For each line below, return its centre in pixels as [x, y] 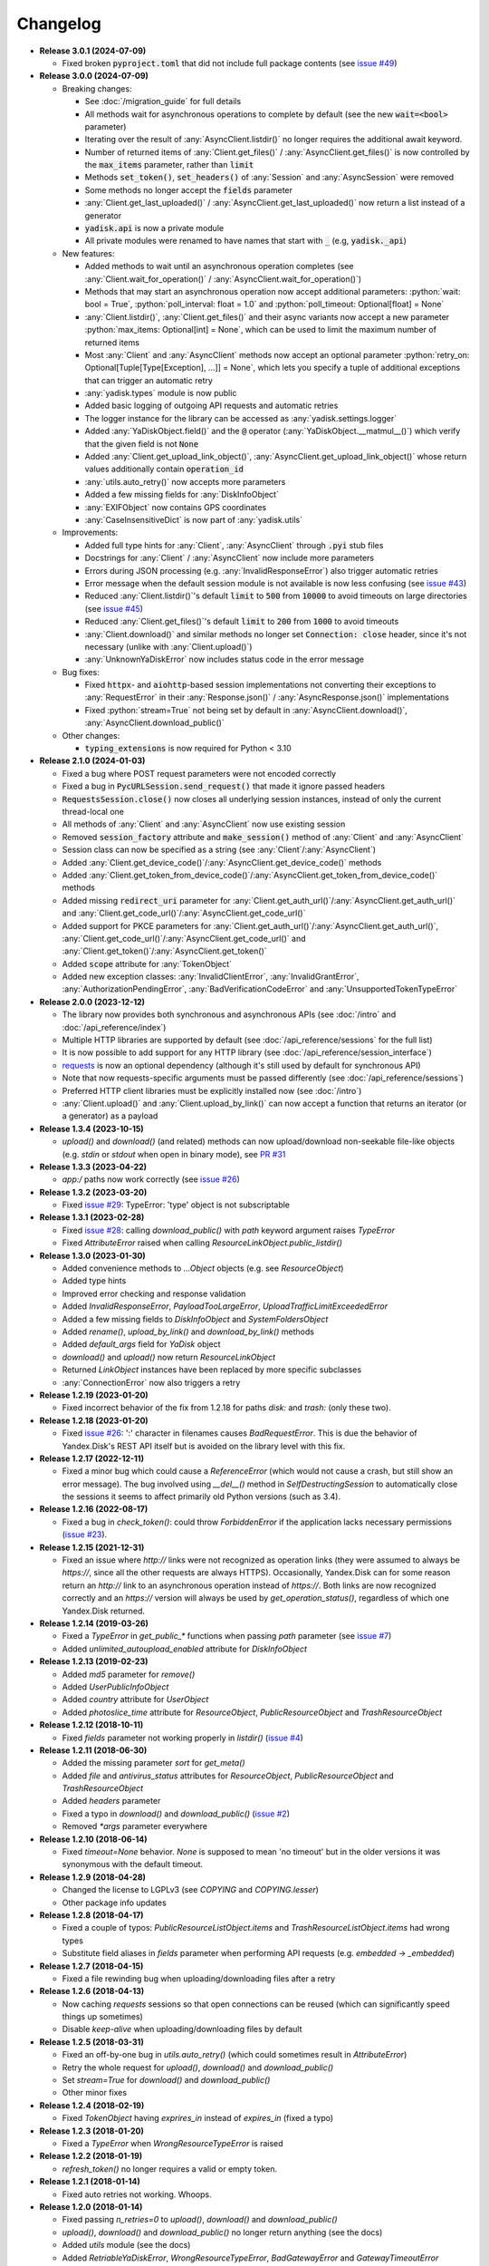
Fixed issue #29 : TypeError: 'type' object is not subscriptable [176, 1205]
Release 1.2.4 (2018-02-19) [92, 2105]
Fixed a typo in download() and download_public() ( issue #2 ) [176, 1814]
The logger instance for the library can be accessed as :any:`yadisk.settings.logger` [241, 418]
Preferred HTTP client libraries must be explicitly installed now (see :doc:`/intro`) [212, 1090]
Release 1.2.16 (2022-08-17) [94, 1509]
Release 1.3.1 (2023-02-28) [92, 1217]
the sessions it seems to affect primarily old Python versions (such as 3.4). [201, 1496]
